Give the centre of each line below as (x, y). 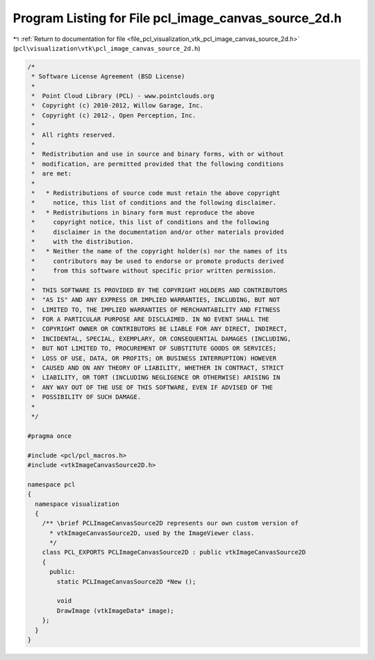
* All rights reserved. (74, 135)
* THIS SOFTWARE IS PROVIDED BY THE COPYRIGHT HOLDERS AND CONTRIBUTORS (160, 290)
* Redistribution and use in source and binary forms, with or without (158, 154)
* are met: (52, 174)
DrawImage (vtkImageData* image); (115, 610)
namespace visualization (77, 504)
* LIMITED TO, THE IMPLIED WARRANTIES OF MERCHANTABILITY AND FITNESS (156, 310)
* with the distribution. (83, 242)
